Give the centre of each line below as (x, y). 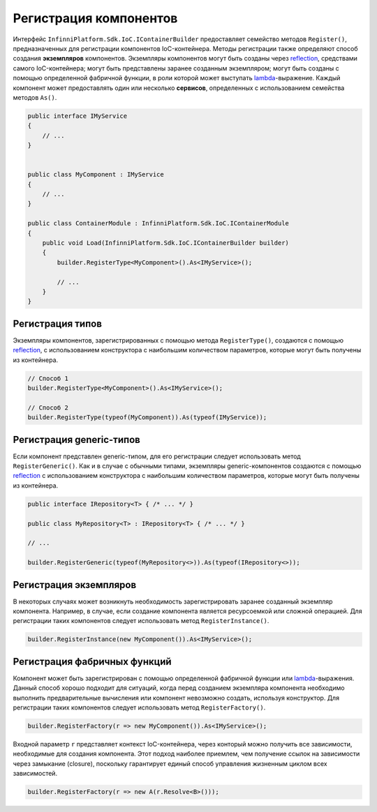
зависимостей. (35, 774)
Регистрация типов (58, 323)
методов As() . (35, 97)
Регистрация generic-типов (77, 439)
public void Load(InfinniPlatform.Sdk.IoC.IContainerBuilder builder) (166, 243)
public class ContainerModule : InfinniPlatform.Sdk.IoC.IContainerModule (158, 224)
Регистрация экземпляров (74, 585)
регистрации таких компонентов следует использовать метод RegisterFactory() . (139, 707)
